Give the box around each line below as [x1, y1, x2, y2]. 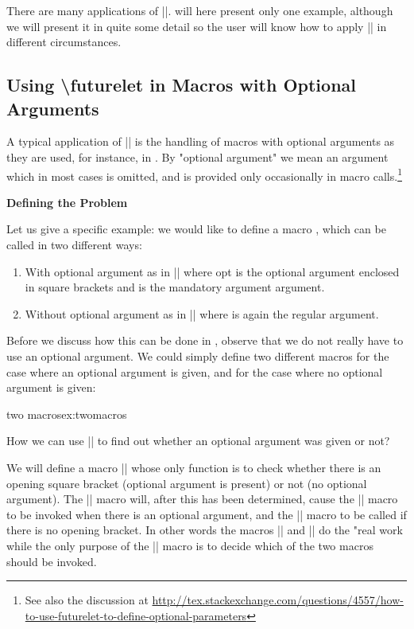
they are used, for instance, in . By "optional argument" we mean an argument [6, 148, 389, 165]
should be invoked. [6, 553, 97, 569]
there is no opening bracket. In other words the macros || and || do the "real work [6, 522, 403, 538]
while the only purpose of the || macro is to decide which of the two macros [6, 537, 373, 553]
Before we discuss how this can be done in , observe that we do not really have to [6, 332, 404, 349]
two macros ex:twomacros [6, 405, 127, 422]
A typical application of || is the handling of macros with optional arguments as [6, 133, 395, 150]
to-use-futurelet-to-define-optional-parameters [25, 607, 247, 623]
